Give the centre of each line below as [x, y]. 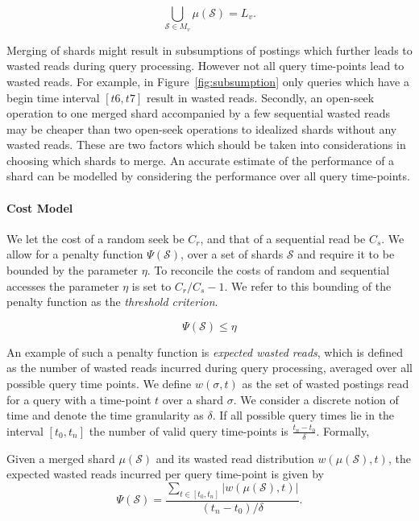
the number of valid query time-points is [189, 430]
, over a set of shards [232, 254]
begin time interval [53, 97]
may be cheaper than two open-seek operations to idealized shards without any [202, 128]
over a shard [193, 399]
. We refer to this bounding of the [308, 285]
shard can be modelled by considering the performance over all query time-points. [208, 176]
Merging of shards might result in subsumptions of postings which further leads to [209, 50]
